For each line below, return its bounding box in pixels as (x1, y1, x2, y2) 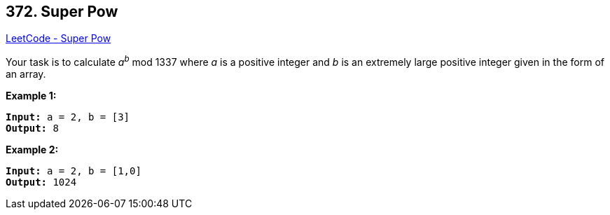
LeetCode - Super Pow (6, 32, 111, 45)
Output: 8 (6, 123, 59, 134)
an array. (6, 68, 46, 81)
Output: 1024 (6, 176, 77, 188)
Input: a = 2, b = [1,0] (6, 165, 141, 177)
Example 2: (6, 144, 59, 156)
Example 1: (6, 90, 57, 102)
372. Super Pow (6, 3, 118, 20)
